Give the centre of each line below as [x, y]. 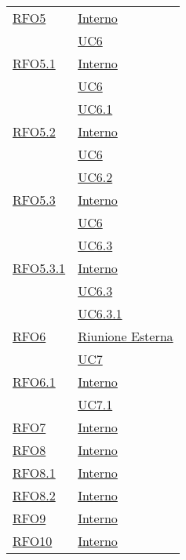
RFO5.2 [34, 131]
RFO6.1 [34, 382]
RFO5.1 [34, 63]
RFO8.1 [34, 473]
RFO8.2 [34, 495]
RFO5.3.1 [39, 268]
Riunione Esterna [126, 336]
